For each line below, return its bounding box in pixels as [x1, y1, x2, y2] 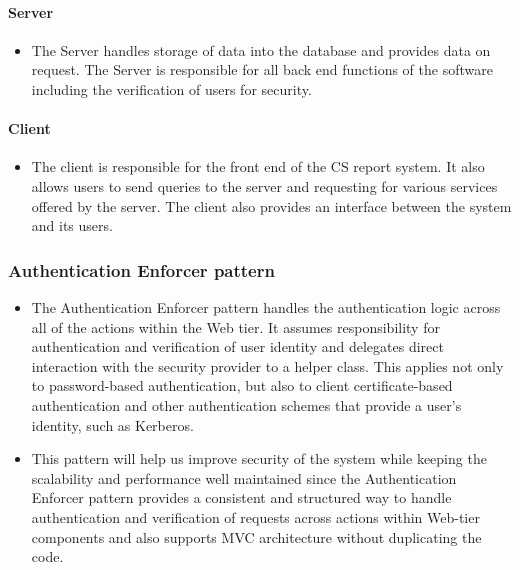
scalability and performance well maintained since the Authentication [31, 467, 457, 488]
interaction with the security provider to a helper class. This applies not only [31, 355, 504, 376]
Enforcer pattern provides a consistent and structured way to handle [31, 487, 452, 508]
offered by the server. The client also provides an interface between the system [31, 195, 512, 216]
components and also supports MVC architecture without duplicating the [31, 526, 482, 547]
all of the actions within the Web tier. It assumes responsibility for [31, 316, 440, 337]
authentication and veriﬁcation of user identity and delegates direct [31, 336, 444, 357]
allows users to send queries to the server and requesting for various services [31, 175, 498, 196]
